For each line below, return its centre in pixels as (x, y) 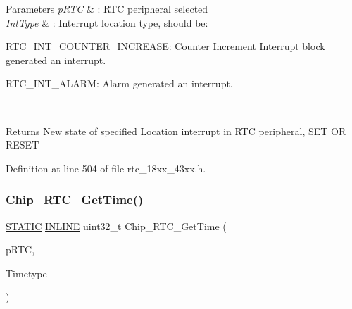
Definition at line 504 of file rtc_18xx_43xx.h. (106, 168)
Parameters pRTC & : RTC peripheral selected (107, 8)
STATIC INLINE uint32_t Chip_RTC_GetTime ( (116, 226)
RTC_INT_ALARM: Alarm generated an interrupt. (119, 83)
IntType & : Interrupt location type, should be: (107, 22)
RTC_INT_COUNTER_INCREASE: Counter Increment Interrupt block (165, 46)
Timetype (26, 273)
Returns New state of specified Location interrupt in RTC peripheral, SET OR (176, 131)
